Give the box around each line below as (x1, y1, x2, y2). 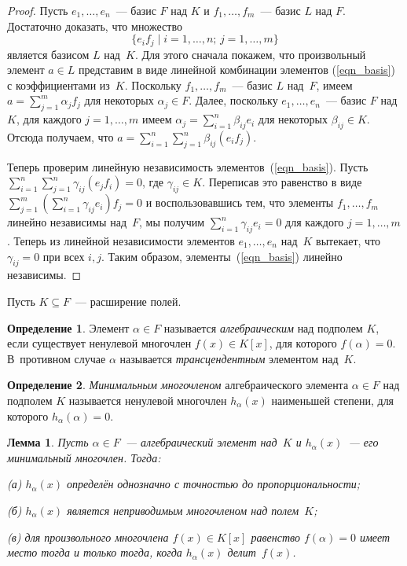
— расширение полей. (75, 292, 181, 309)
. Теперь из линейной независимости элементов (7, 233, 235, 248)
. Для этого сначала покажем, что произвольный (134, 46, 366, 62)
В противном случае (7, 350, 106, 366)
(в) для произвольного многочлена (7, 528, 169, 545)
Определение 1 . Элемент (7, 319, 130, 336)
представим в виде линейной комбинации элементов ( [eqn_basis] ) (79, 61, 395, 78)
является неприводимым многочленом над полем (67, 502, 299, 518)
